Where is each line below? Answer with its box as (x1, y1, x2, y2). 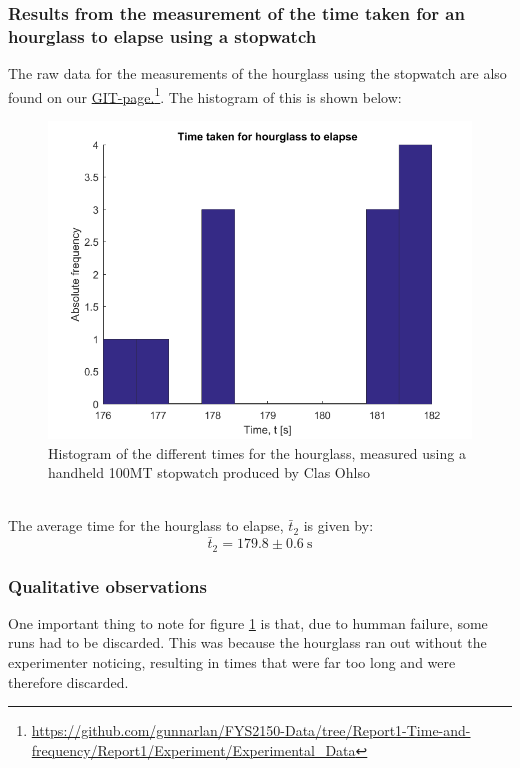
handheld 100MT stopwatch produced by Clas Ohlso (48, 462, 370, 483)
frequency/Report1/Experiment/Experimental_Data (31, 739, 356, 760)
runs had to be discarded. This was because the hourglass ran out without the (8, 632, 487, 653)
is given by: (303, 515, 374, 536)
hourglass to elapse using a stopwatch (8, 23, 317, 48)
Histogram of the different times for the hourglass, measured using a (48, 442, 466, 463)
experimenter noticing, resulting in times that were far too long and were (8, 652, 456, 673)
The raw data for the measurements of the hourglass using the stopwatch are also (8, 63, 507, 84)
